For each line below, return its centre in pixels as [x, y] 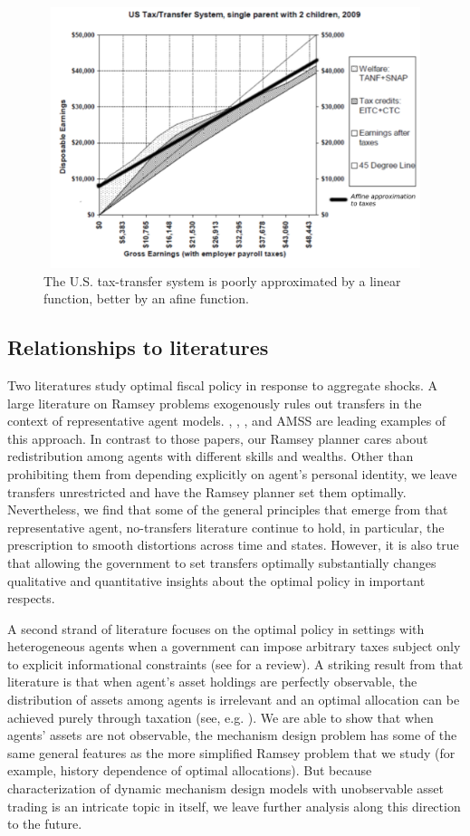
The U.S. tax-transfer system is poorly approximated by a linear [222, 280]
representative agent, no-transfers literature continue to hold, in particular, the [226, 527]
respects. [31, 598]
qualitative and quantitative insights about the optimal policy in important [216, 580]
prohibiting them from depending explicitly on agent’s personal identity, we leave [232, 473]
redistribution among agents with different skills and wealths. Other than [211, 456]
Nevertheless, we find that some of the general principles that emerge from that [228, 509]
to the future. [45, 824]
